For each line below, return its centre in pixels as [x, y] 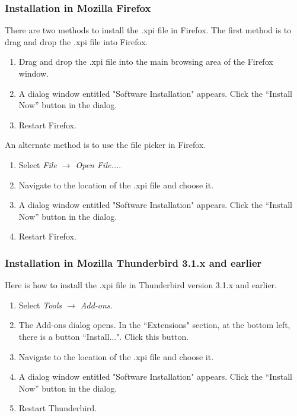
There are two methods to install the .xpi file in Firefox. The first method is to [148, 30]
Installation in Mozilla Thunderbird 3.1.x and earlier [133, 262]
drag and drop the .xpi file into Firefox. [76, 41]
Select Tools [40, 305]
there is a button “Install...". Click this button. [104, 336]
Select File [38, 164]
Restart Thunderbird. [58, 408]
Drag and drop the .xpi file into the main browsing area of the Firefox [146, 62]
